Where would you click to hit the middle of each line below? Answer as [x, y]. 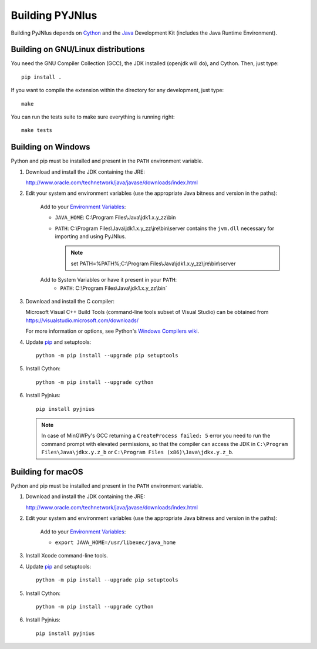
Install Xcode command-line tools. [67, 556]
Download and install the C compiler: [70, 301]
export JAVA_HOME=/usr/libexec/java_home [115, 542]
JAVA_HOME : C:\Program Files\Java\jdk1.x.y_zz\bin [115, 218]
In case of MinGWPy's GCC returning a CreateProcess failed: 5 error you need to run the [156, 436]
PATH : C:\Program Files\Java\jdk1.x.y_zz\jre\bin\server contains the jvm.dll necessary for [165, 228]
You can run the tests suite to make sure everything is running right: [93, 117]
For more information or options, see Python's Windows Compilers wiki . [112, 331]
